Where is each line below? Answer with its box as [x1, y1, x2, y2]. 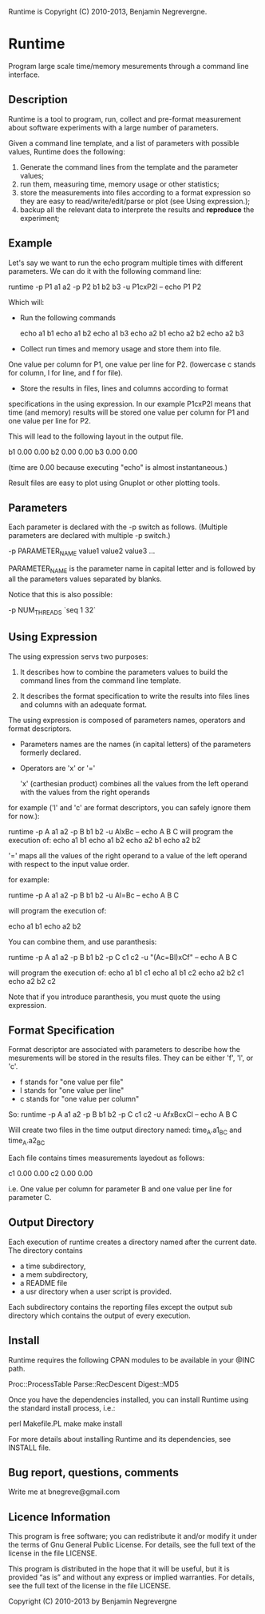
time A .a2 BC [8, 1136, 45, 1147]
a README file [19, 1278, 68, 1287]
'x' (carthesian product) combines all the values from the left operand [19, 778, 249, 788]
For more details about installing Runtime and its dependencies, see [8, 1434, 231, 1443]
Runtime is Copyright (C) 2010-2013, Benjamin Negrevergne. [8, 7, 208, 16]
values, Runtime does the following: [8, 147, 125, 156]
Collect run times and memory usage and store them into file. [19, 343, 222, 353]
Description [8, 93, 68, 106]
